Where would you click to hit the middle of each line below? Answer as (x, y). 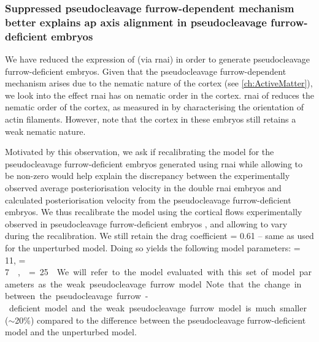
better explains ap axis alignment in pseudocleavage (136, 22)
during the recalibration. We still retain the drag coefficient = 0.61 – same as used (159, 236)
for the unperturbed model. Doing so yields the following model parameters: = (153, 247)
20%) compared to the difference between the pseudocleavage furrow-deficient (160, 320)
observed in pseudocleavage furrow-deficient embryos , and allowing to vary (146, 223)
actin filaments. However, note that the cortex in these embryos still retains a (151, 119)
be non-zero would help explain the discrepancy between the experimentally (148, 176)
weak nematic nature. (45, 131)
